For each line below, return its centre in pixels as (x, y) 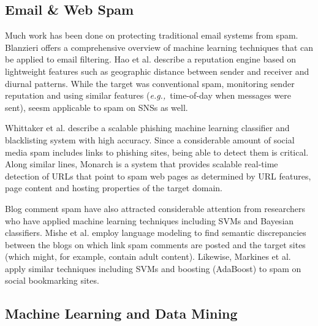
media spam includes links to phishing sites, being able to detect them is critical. (157, 152)
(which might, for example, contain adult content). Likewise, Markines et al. (148, 256)
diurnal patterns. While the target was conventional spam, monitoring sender (150, 83)
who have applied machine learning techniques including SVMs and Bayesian (150, 220)
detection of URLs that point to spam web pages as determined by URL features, (158, 176)
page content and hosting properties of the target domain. (114, 188)
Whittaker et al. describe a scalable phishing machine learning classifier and (147, 128)
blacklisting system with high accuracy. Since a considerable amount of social (150, 139)
